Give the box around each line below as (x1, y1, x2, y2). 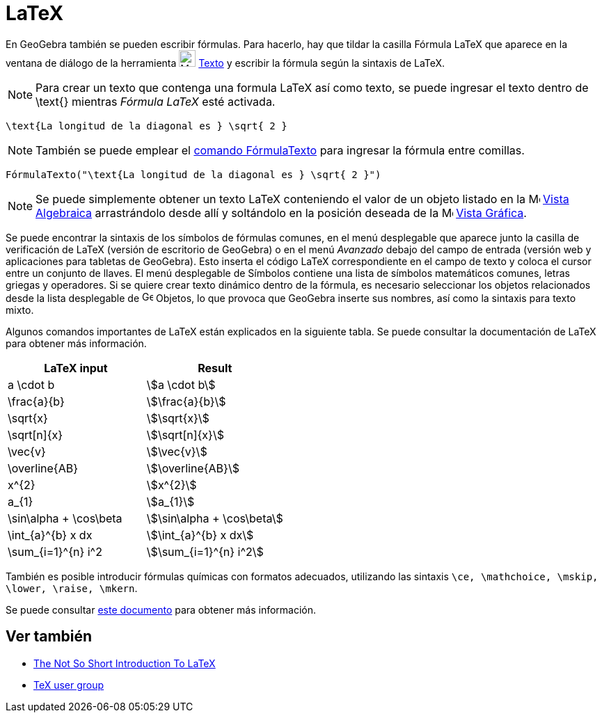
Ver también (6, 628, 93, 646)
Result (198, 360, 232, 375)
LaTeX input (44, 360, 108, 375)
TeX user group (33, 678, 104, 691)
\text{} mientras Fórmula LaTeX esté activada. (35, 94, 276, 109)
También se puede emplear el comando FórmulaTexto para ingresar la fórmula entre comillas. (35, 143, 525, 157)
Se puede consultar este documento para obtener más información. (6, 603, 317, 616)
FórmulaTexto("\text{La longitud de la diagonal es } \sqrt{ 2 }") (6, 168, 381, 180)
